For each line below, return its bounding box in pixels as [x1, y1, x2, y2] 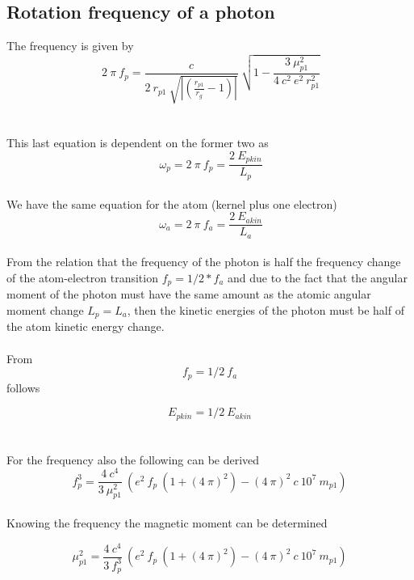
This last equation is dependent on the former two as [6, 134, 269, 151]
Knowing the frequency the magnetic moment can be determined [6, 514, 328, 531]
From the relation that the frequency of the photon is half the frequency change [6, 253, 401, 270]
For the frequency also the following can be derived [6, 451, 260, 468]
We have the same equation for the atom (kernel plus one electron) [6, 195, 337, 212]
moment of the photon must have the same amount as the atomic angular [6, 286, 371, 303]
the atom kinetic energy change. [6, 318, 165, 335]
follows [6, 379, 40, 396]
